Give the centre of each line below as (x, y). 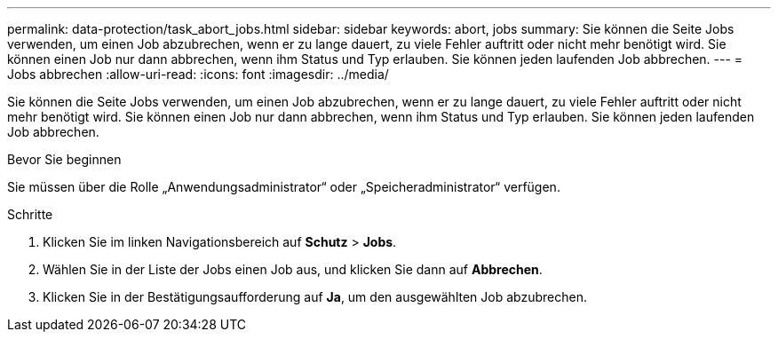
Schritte (30, 214)
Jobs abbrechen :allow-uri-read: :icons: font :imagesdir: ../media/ (198, 74)
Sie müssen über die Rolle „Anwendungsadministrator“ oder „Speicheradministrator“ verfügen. (284, 187)
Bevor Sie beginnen (64, 159)
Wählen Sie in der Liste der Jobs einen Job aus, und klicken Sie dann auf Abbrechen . (293, 269)
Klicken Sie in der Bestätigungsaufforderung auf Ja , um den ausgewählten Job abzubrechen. (315, 297)
